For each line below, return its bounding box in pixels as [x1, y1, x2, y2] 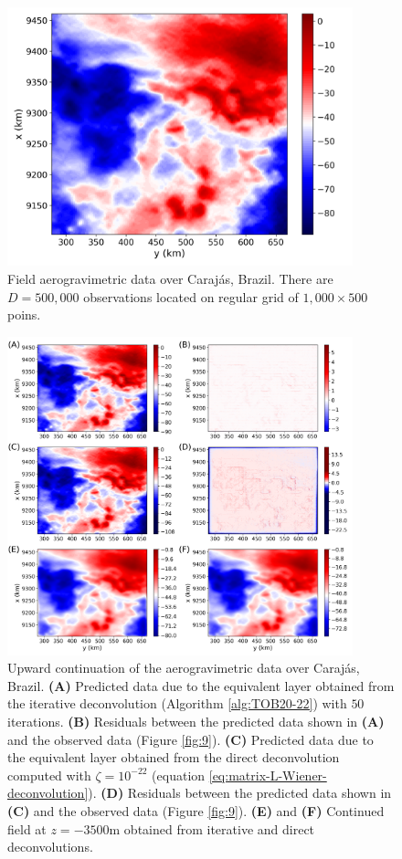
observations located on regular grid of [83, 287, 299, 306]
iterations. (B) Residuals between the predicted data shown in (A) [7, 711, 385, 730]
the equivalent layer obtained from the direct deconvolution [7, 748, 340, 767]
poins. [7, 305, 41, 324]
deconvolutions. [7, 837, 93, 856]
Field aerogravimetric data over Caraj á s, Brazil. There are [7, 269, 333, 288]
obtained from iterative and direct [123, 819, 315, 838]
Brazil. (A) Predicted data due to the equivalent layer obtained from [7, 676, 395, 695]
